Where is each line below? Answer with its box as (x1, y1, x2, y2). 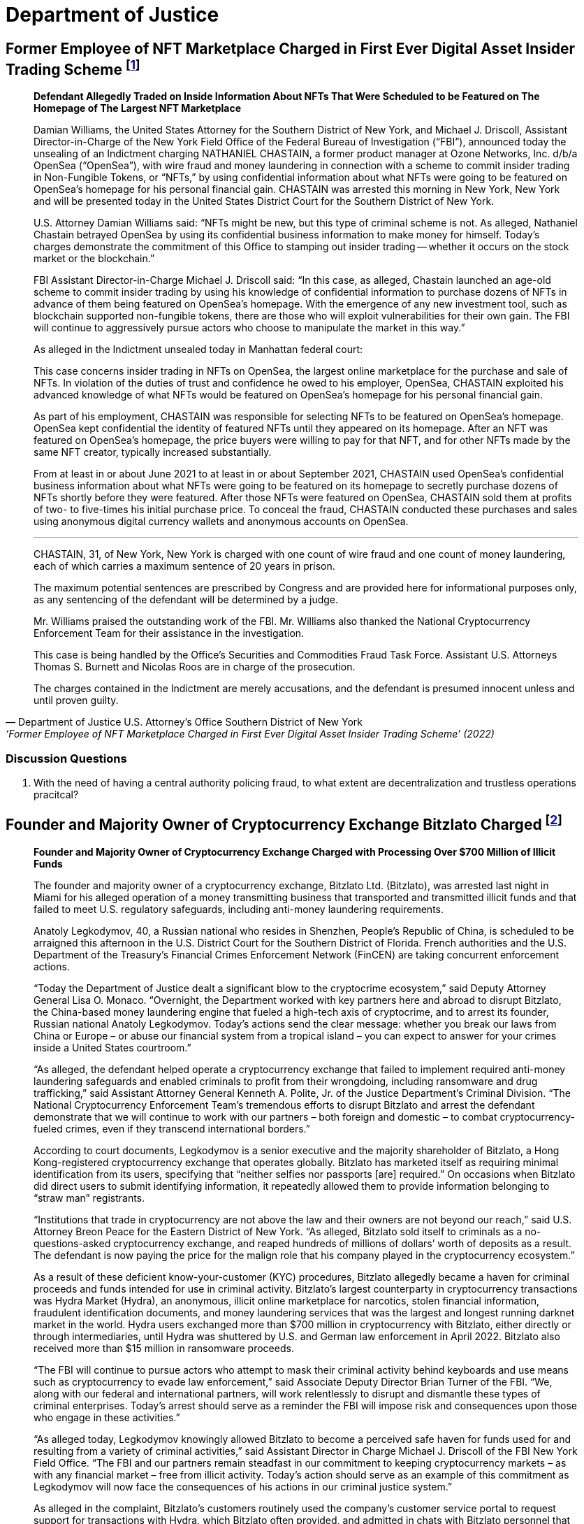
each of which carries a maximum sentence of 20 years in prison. (34, 560, 335, 573)
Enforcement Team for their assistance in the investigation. (34, 627, 305, 640)
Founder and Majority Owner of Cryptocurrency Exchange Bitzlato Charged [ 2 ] (6, 812, 562, 834)
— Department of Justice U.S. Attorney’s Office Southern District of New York (6, 716, 363, 728)
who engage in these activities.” (34, 1411, 180, 1423)
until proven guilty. (34, 694, 119, 707)
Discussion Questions (6, 751, 127, 765)
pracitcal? (34, 788, 79, 800)
